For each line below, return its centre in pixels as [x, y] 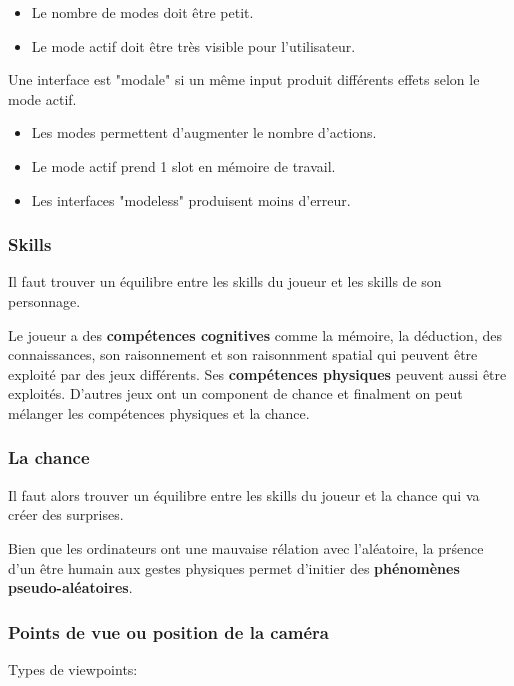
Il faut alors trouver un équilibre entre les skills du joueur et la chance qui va [244, 494]
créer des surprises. [66, 514]
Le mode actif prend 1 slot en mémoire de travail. [183, 165]
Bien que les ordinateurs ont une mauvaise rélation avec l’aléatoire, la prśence [246, 547]
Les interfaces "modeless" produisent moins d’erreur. [191, 199]
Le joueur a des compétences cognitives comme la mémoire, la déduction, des [255, 334]
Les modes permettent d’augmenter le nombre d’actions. [204, 132]
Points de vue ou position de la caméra [168, 631]
